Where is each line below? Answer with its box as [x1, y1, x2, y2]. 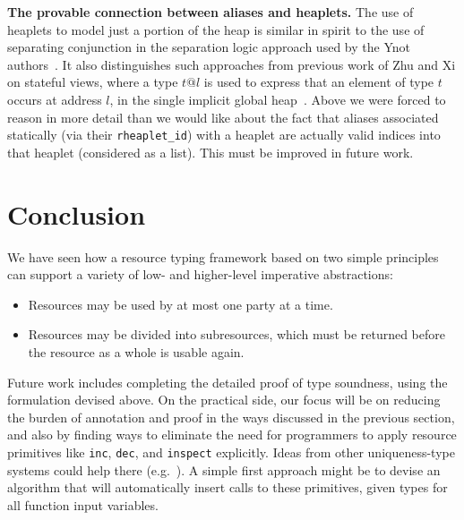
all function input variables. [7, 495, 159, 514]
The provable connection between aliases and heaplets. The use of [7, 3, 414, 21]
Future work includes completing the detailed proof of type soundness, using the [7, 372, 448, 391]
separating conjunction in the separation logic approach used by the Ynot [7, 38, 410, 56]
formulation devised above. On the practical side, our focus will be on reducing [7, 390, 441, 409]
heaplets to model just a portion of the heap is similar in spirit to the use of [7, 20, 425, 38]
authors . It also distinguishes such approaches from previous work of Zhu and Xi [7, 55, 456, 73]
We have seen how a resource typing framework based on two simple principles [7, 247, 439, 266]
